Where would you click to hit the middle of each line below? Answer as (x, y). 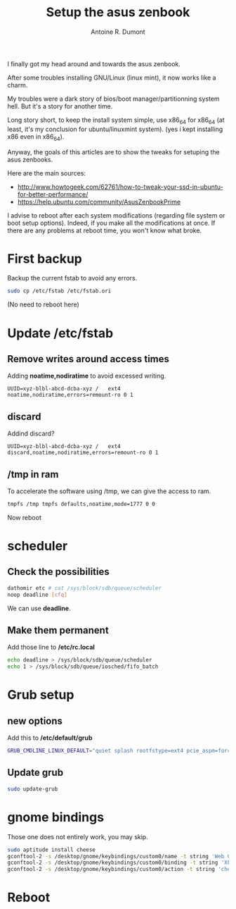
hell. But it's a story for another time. (60, 106)
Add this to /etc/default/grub (50, 738)
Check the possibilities (59, 572)
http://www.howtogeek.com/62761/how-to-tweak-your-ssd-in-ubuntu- (120, 187)
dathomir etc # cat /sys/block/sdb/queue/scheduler (84, 588)
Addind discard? (31, 433)
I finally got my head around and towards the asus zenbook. (94, 63)
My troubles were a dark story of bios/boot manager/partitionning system (113, 99)
